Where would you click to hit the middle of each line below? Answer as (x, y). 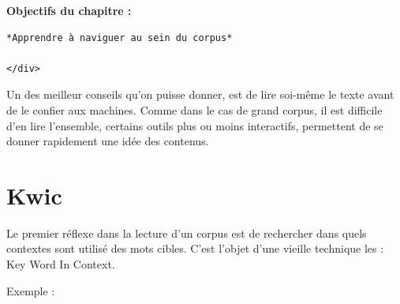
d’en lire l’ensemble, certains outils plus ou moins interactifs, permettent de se (195, 125)
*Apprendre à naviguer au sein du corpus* (120, 38)
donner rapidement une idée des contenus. (108, 141)
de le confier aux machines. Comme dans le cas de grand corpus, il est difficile (194, 109)
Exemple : (31, 290)
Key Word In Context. (61, 264)
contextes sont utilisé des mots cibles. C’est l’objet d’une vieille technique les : (195, 248)
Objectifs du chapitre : (69, 10)
